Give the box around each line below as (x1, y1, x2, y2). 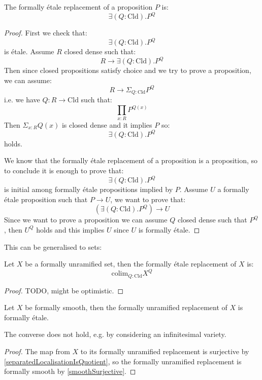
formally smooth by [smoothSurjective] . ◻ (4, 366, 136, 376)
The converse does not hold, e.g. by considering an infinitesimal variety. (4, 329, 226, 339)
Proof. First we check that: (4, 27, 87, 38)
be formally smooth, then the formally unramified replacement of (25, 302, 227, 313)
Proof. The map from (4, 346, 70, 357)
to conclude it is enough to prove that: (4, 165, 124, 176)
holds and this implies (36, 224, 105, 235)
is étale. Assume (4, 46, 54, 57)
